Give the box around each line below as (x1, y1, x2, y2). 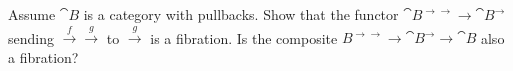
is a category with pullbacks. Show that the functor (83, 4, 399, 24)
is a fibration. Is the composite (150, 27, 338, 48)
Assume (8, 4, 56, 24)
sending (8, 27, 54, 48)
